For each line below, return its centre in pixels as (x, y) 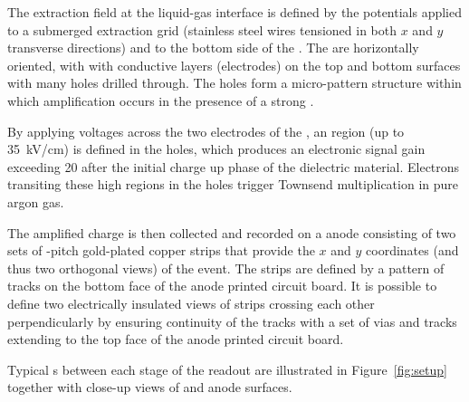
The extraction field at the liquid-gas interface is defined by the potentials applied (234, 12)
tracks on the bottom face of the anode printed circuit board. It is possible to (222, 286)
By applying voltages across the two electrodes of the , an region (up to (206, 131)
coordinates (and (412, 250)
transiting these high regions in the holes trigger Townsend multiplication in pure (233, 184)
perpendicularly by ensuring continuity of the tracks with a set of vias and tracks (232, 321)
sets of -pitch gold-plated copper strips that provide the (161, 250)
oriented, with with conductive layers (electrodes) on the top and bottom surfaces (234, 65)
